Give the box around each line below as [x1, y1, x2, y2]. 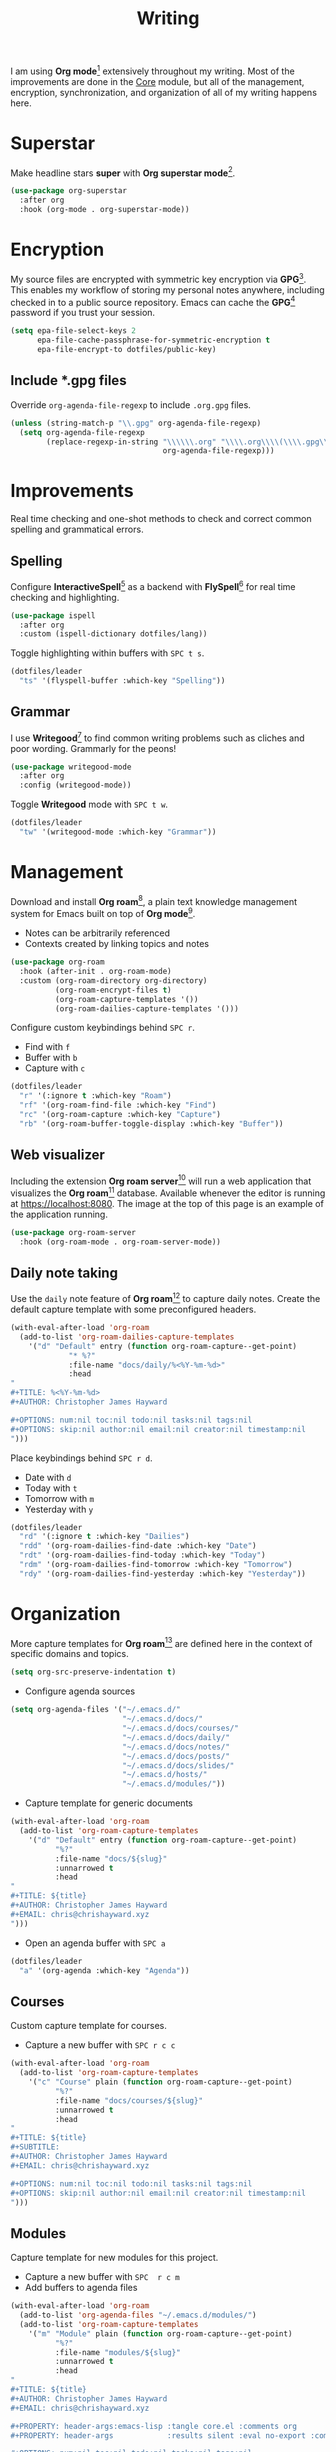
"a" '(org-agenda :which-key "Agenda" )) [19, 1965, 190, 1976]
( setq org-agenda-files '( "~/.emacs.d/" [10, 1705, 182, 1715]
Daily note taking [10, 1265, 118, 1282]
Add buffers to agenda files [24, 2282, 138, 2294]
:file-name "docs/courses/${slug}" [54, 2095, 203, 2106]
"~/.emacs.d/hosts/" [121, 1770, 208, 1780]
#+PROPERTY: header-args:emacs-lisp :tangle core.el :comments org [10, 2421, 298, 2431]
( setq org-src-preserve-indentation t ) [10, 1667, 177, 1677]
